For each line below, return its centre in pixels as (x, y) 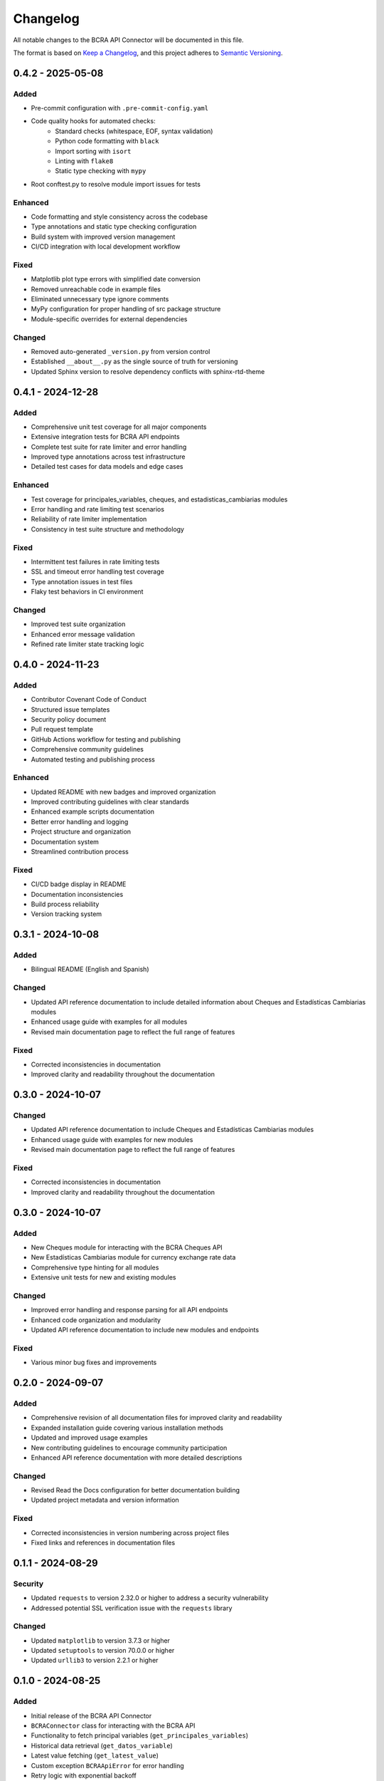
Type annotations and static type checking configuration (114, 227)
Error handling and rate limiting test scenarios (98, 509)
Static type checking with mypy (101, 171)
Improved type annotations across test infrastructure (108, 457)
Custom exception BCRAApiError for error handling (107, 1765)
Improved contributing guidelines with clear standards (110, 802)
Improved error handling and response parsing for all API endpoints (129, 1310)
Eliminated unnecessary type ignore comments (100, 299)
